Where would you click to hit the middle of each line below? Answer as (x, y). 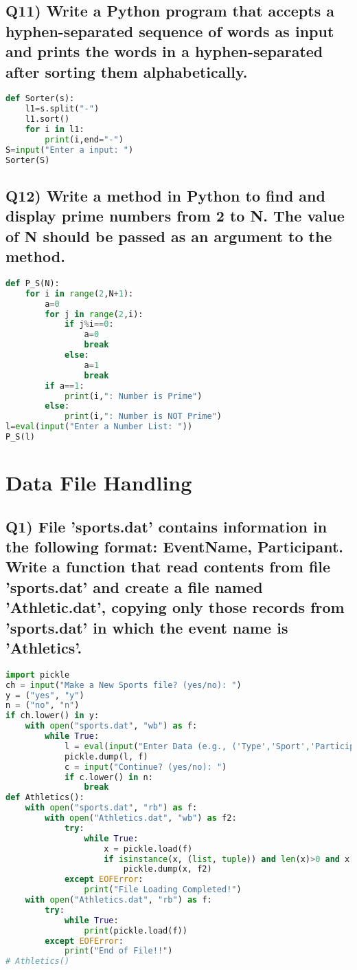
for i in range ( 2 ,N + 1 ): (79, 293)
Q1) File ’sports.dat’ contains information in (166, 526)
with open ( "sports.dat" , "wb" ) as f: (111, 726)
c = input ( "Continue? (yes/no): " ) (146, 767)
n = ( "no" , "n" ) (43, 705)
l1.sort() (47, 119)
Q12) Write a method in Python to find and (165, 195)
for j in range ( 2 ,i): (94, 314)
